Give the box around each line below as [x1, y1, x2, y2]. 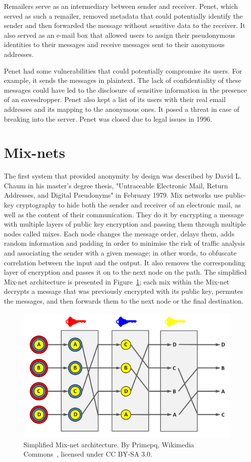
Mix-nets [4, 142, 66, 162]
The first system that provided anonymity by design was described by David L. [4, 171, 242, 181]
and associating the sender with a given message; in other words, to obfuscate [4, 248, 237, 257]
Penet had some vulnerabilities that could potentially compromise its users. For [4, 65, 242, 76]
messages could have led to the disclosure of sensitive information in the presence [4, 84, 247, 95]
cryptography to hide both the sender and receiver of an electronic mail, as [16, 200, 241, 210]
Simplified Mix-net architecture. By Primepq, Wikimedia [23, 439, 194, 449]
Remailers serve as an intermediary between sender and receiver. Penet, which [4, 1, 238, 11]
